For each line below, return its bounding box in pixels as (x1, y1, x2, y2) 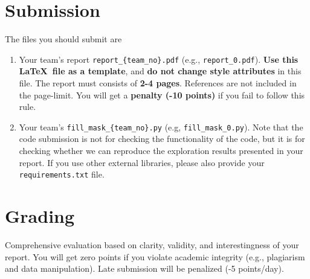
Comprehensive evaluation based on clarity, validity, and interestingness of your (5, 238, 299, 251)
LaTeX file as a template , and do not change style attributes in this (19, 65, 302, 77)
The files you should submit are (5, 33, 122, 45)
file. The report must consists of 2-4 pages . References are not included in (19, 76, 297, 89)
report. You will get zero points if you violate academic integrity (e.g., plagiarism (5, 250, 305, 263)
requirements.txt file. (19, 168, 105, 181)
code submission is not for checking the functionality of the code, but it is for (19, 132, 305, 145)
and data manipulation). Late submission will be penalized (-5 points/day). (5, 262, 284, 275)
